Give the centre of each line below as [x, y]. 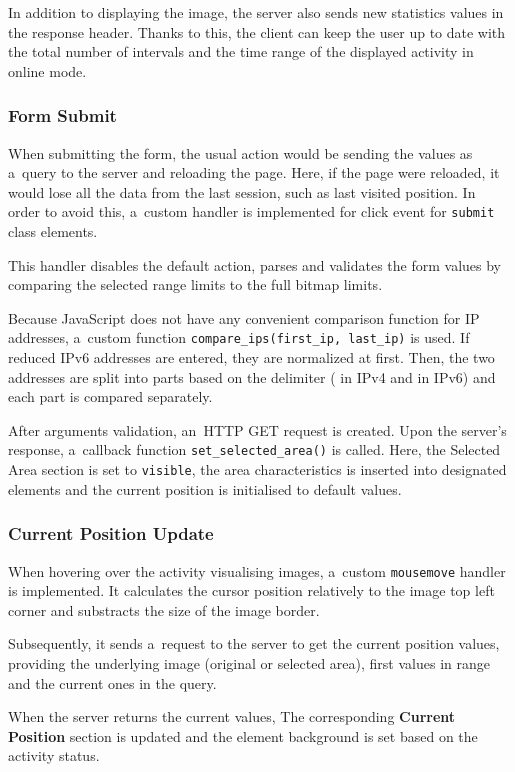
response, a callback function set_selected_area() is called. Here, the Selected [254, 449]
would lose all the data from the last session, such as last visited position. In [242, 191]
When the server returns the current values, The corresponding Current [232, 716]
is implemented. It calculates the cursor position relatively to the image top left [251, 590]
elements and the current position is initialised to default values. [205, 488]
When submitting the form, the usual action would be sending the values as [240, 152]
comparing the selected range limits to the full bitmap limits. [195, 284]
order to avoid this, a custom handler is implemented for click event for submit [251, 211]
